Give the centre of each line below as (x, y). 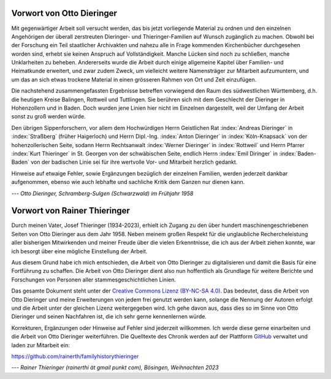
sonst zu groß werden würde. (48, 117)
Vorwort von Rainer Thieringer (70, 211)
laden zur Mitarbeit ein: (40, 345)
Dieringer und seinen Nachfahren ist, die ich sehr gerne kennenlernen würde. (109, 316)
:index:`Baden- (298, 153)
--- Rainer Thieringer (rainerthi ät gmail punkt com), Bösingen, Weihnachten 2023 (115, 367)
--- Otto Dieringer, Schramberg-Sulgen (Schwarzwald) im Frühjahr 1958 (102, 193)
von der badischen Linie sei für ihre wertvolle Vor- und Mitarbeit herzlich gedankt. (134, 162)
